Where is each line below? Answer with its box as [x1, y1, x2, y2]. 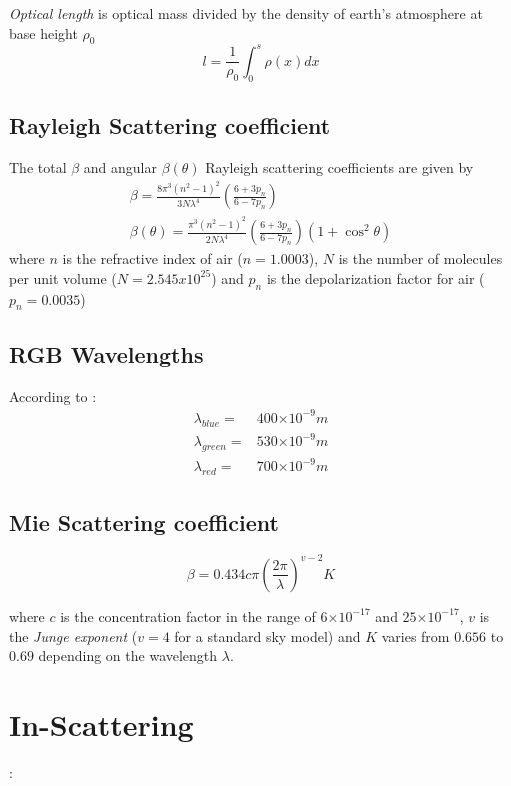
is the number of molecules [338, 248, 503, 269]
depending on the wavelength [38, 645, 218, 666]
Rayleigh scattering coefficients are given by [205, 156, 474, 177]
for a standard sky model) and [174, 625, 361, 646]
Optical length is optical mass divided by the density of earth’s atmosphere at [9, 3, 483, 23]
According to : [9, 385, 97, 406]
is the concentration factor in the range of [60, 605, 316, 626]
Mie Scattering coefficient [9, 506, 279, 537]
